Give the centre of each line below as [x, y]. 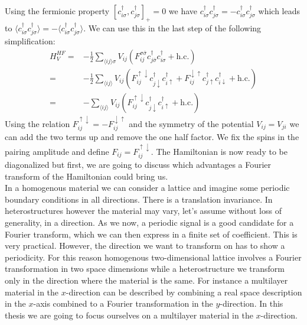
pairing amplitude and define [57, 151]
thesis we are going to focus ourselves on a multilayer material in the [129, 315]
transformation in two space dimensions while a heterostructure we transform [145, 269]
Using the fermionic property [57, 11]
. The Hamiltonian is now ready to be [219, 151]
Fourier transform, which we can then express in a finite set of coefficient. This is [151, 234]
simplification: [30, 41]
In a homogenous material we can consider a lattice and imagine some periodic [147, 188]
